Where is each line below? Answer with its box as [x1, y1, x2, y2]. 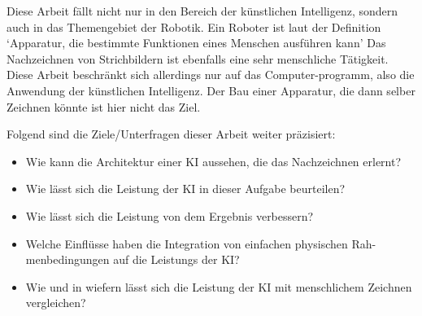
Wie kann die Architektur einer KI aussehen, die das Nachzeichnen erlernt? [25, 152, 402, 169]
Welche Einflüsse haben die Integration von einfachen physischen [25, 235, 348, 252]
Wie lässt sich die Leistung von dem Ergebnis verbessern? [25, 207, 314, 224]
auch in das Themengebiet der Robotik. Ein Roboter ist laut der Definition [7, 18, 381, 35]
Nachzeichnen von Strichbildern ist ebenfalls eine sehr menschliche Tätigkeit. [7, 50, 389, 67]
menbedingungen [25, 251, 110, 268]
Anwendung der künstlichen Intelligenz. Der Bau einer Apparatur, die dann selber [7, 81, 415, 99]
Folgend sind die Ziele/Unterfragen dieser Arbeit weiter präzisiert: [7, 125, 336, 143]
